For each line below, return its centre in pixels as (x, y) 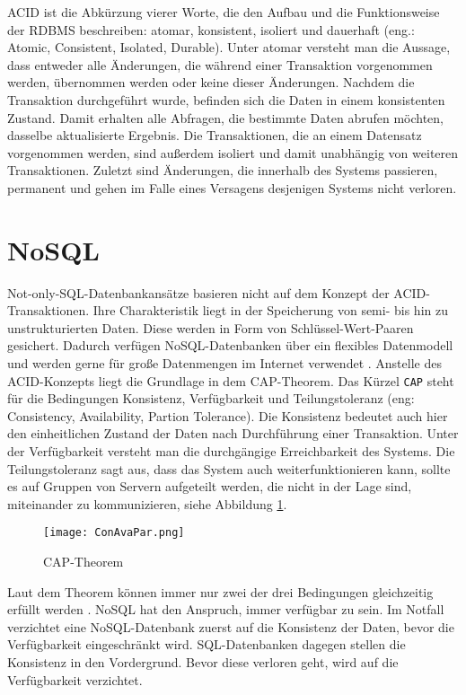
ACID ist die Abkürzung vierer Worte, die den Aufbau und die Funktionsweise (224, 12)
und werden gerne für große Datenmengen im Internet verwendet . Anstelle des (224, 363)
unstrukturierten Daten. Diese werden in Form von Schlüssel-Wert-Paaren (211, 327)
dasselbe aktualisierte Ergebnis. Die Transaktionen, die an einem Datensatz (215, 135)
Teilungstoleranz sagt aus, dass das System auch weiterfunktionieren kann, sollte (229, 468)
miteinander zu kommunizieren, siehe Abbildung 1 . (147, 503)
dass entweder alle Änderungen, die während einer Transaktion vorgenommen (220, 64)
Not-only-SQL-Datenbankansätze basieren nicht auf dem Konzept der (198, 292)
